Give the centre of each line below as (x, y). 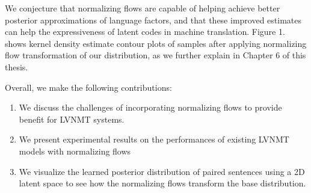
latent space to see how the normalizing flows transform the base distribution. (162, 183)
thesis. (17, 66)
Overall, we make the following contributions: (88, 87)
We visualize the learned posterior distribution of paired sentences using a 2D (162, 171)
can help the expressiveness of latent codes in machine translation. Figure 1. (145, 32)
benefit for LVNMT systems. (72, 119)
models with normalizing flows (75, 151)
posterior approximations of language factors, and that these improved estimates (153, 20)
